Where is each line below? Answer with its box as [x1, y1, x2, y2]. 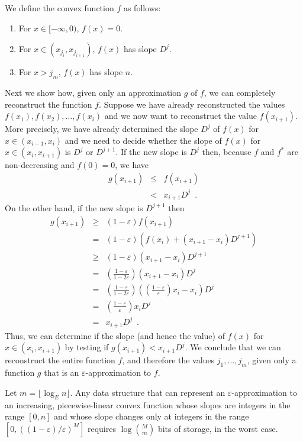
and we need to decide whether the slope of [65, 134, 222, 146]
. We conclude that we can [185, 341, 281, 353]
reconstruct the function [5, 98, 92, 110]
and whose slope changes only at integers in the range [54, 410, 249, 422]
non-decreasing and [5, 159, 75, 171]
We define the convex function [5, 2, 114, 14]
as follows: [123, 2, 161, 14]
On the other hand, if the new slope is [5, 201, 143, 214]
